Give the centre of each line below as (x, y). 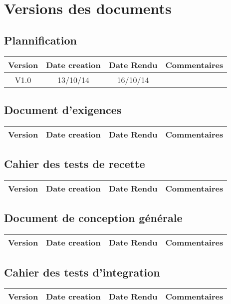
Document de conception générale (93, 218)
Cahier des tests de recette (75, 164)
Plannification (40, 40)
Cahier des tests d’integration (82, 272)
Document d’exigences (63, 109)
